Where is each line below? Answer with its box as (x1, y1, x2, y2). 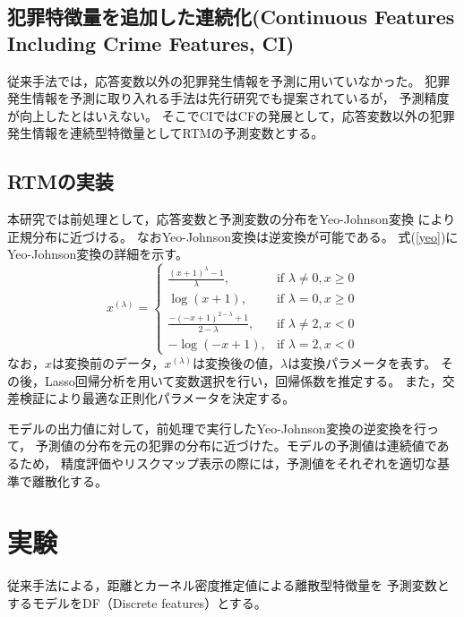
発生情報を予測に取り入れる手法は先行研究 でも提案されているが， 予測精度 (7, 89, 450, 107)
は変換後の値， (192, 353, 280, 372)
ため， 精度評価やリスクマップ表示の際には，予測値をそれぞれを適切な (19, 453, 437, 472)
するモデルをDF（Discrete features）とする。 (7, 593, 267, 612)
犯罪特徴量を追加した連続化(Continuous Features (7, 3, 455, 30)
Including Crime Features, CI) (7, 29, 295, 56)
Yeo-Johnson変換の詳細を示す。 (7, 244, 188, 263)
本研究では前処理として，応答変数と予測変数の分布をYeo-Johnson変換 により (7, 210, 456, 228)
